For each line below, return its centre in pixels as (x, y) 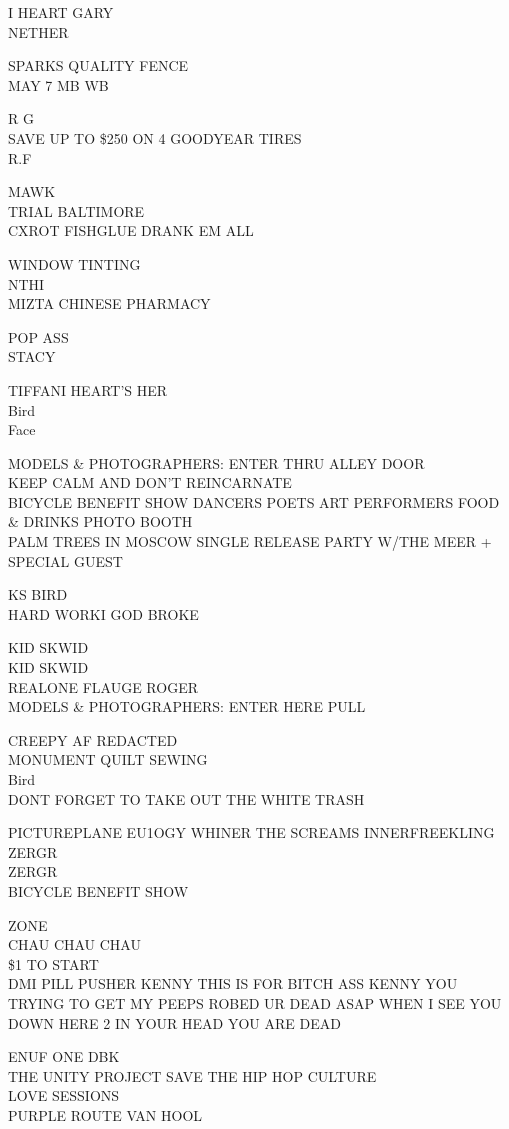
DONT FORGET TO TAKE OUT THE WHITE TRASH (186, 798)
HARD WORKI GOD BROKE (103, 613)
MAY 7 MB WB (58, 84)
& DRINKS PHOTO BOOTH (100, 521)
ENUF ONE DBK (64, 1056)
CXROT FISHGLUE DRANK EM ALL (131, 230)
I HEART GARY (61, 12)
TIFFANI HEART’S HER (88, 389)
